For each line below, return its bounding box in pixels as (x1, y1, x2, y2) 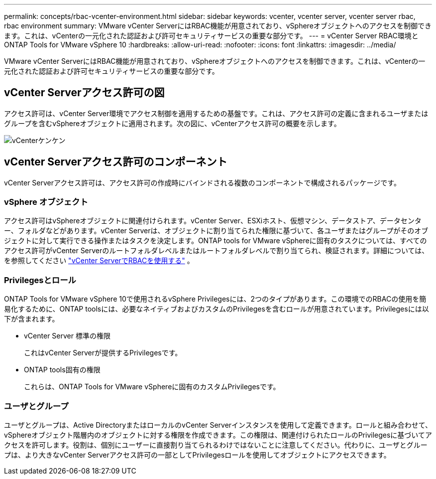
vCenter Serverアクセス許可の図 (4, 86, 165, 99)
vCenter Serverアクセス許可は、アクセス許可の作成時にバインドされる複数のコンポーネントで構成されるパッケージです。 (4, 178, 401, 187)
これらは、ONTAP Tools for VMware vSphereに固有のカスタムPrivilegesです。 (24, 382, 280, 391)
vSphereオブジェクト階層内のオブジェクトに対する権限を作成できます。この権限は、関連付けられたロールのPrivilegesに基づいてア (4, 430, 432, 439)
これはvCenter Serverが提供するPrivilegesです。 (24, 348, 182, 357)
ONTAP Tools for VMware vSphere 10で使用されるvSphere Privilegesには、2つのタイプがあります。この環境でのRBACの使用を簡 (4, 295, 427, 304)
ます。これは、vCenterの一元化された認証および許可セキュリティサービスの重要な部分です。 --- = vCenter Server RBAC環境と (4, 31, 419, 40)
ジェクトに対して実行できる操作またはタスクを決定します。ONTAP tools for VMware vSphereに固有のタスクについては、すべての (4, 236, 427, 245)
